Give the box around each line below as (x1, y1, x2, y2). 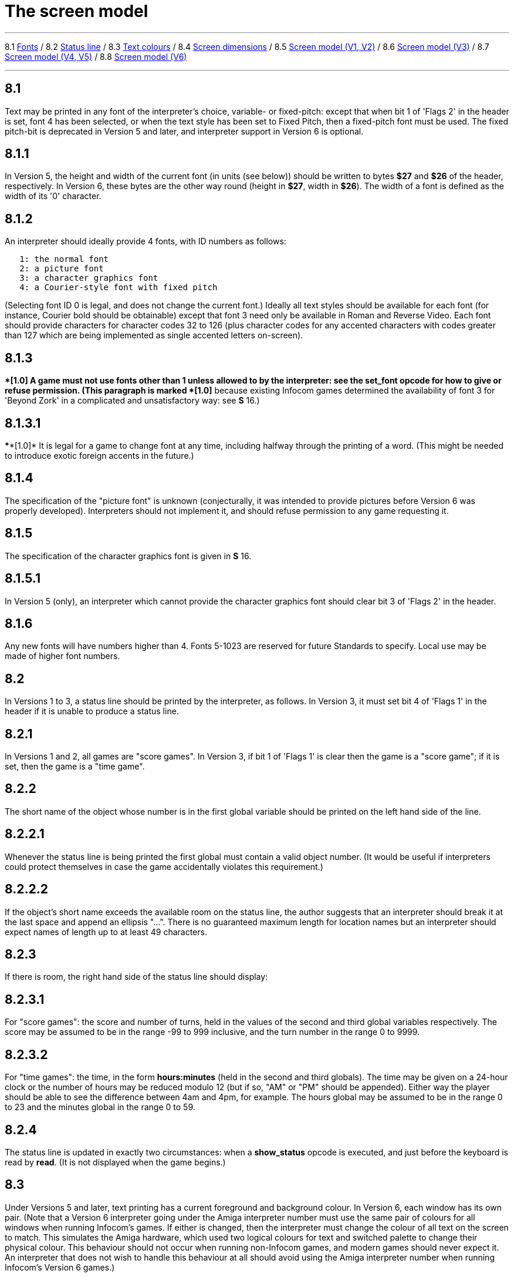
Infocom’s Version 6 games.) (5, 1262, 115, 1272)
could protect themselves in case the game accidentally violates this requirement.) (5, 861, 323, 872)
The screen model (5, 1, 148, 21)
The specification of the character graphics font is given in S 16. (5, 550, 252, 561)
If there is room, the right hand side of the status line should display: (5, 972, 268, 982)
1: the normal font (19, 254, 109, 264)
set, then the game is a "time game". (5, 761, 145, 772)
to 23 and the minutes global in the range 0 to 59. (5, 1102, 195, 1113)
